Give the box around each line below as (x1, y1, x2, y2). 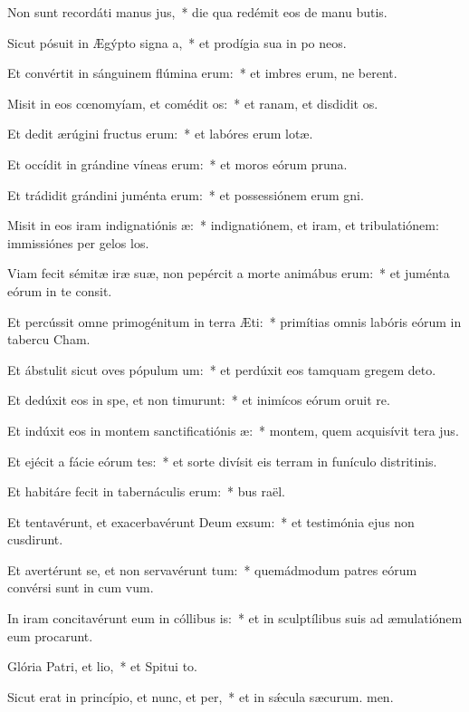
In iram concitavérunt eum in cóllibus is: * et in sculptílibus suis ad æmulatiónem (7, 609, 463, 628)
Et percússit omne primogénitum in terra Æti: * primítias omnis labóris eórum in (7, 312, 462, 331)
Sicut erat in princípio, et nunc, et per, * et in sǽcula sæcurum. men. (7, 687, 394, 706)
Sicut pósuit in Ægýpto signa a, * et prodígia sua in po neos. (7, 33, 347, 52)
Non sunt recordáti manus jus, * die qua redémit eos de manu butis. (7, 3, 388, 21)
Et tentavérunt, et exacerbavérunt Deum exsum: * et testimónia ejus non (7, 512, 415, 531)
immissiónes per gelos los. (7, 233, 149, 252)
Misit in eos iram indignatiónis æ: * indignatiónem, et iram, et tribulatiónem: (7, 216, 439, 235)
